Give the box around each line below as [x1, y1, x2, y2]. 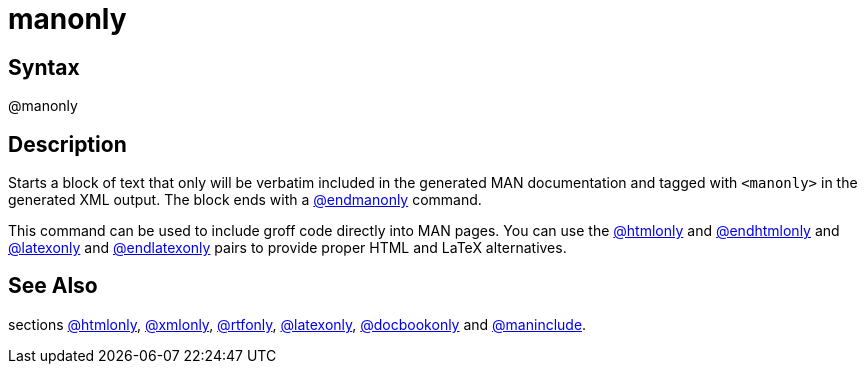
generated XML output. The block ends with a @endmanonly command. [8, 191, 482, 209]
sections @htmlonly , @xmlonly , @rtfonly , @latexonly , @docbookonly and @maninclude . [8, 315, 587, 333]
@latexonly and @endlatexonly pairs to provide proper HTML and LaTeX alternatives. [8, 239, 567, 257]
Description [8, 131, 127, 157]
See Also [8, 273, 98, 299]
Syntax [8, 54, 80, 80]
